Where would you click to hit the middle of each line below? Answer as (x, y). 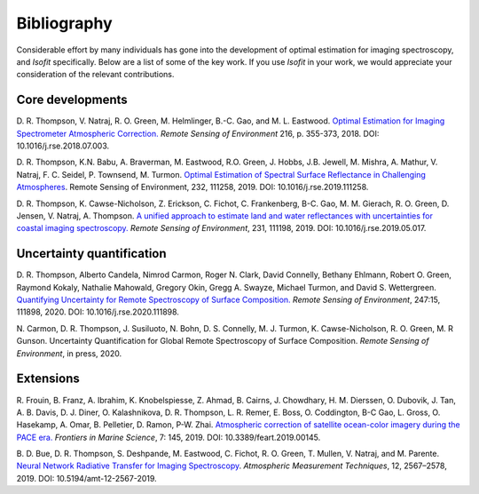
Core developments (72, 100)
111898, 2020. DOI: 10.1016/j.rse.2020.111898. (98, 312)
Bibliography (64, 23)
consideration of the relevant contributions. (95, 75)
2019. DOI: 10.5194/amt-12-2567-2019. (86, 478)
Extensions (48, 379)
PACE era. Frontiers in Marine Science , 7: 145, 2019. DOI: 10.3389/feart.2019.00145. (169, 437)
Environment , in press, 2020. (69, 353)
